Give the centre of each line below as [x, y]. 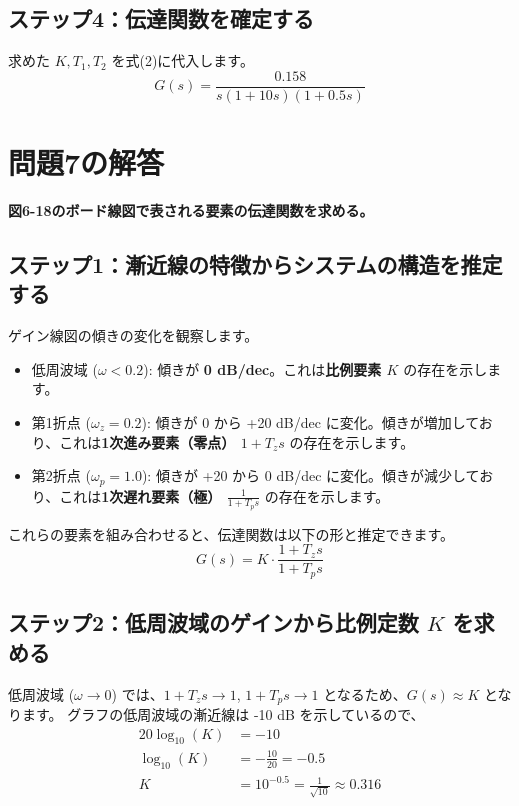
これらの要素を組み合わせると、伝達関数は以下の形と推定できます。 [231, 533]
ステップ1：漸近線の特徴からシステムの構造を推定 [255, 263]
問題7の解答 [86, 162]
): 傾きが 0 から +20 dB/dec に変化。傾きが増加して [310, 421]
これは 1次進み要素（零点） [147, 441]
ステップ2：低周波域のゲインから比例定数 [213, 622]
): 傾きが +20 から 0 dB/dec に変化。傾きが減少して [310, 475]
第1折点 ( [61, 421]
